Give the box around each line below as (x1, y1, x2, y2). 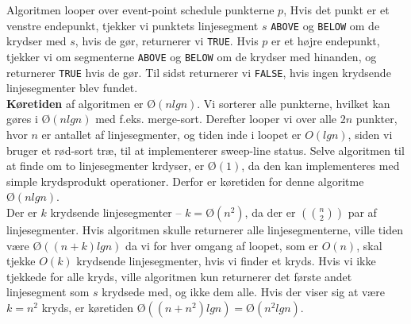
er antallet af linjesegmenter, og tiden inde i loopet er (41, 126, 302, 142)
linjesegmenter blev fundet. (6, 79, 138, 96)
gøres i (6, 110, 38, 127)
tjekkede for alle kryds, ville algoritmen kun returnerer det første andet (6, 268, 352, 284)
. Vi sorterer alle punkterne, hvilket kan (197, 94, 390, 111)
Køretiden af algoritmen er (6, 94, 144, 111)
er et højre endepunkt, (271, 33, 380, 49)
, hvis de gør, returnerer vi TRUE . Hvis (75, 33, 259, 49)
